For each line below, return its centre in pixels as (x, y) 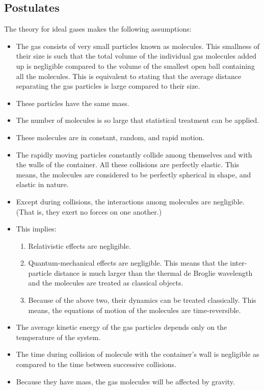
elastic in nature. (42, 184)
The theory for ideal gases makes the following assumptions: (98, 29)
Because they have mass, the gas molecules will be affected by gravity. (125, 381)
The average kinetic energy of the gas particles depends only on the (122, 327)
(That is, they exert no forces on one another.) (89, 211)
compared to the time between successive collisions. (96, 364)
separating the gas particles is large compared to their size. (108, 86)
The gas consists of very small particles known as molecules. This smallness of (138, 46)
